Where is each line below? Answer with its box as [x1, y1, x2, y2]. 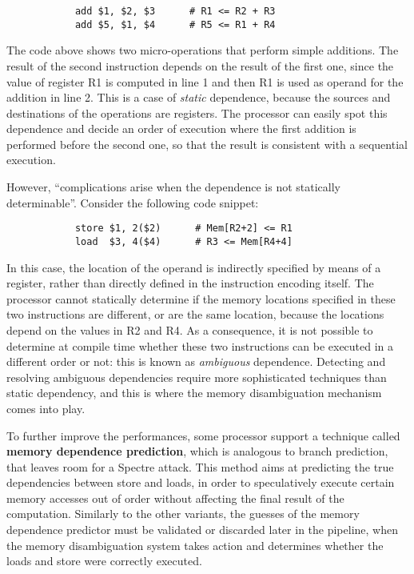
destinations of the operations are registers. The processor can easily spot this [6, 104, 388, 121]
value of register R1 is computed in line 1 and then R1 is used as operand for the [6, 73, 404, 90]
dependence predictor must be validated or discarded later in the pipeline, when [6, 521, 398, 538]
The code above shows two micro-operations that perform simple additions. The [6, 42, 399, 58]
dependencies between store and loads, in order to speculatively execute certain [6, 474, 395, 491]
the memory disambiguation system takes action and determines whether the [6, 536, 384, 553]
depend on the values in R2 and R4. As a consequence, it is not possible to [6, 321, 373, 338]
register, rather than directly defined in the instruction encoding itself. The [6, 275, 374, 291]
